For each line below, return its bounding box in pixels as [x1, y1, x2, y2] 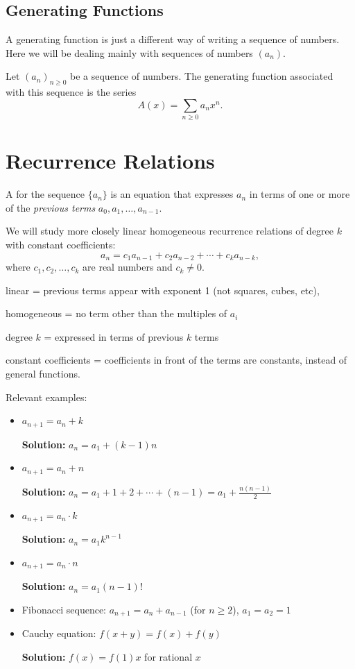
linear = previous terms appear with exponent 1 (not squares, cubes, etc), [6, 282, 320, 297]
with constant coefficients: [6, 237, 116, 252]
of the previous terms [6, 200, 96, 214]
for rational [144, 650, 193, 663]
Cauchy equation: [21, 626, 96, 641]
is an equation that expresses [110, 187, 234, 201]
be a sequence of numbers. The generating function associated [70, 69, 334, 83]
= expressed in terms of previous [44, 329, 184, 344]
